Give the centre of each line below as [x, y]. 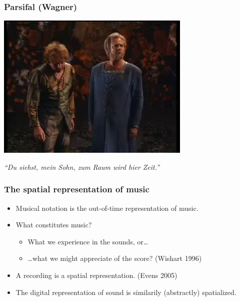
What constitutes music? [54, 225]
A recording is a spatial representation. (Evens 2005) [96, 275]
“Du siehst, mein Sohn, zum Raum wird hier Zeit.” [82, 167]
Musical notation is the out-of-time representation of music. [107, 208]
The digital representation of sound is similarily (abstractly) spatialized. [126, 292]
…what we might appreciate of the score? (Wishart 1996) [115, 258]
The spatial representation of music [77, 189]
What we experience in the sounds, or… [88, 241]
